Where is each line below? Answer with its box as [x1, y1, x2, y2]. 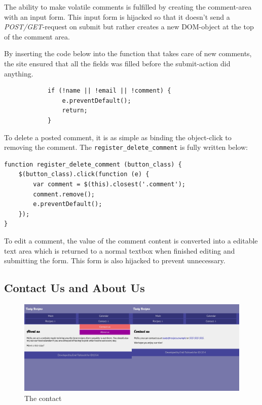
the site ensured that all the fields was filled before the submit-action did [4, 58, 231, 68]
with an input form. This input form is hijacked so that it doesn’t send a [4, 11, 230, 22]
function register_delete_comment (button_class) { [4, 160, 182, 168]
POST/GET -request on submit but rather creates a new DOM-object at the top [4, 21, 254, 32]
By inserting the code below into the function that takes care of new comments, [4, 48, 252, 59]
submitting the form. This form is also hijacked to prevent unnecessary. [4, 255, 226, 266]
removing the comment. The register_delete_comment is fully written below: [4, 142, 248, 152]
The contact [24, 392, 62, 403]
